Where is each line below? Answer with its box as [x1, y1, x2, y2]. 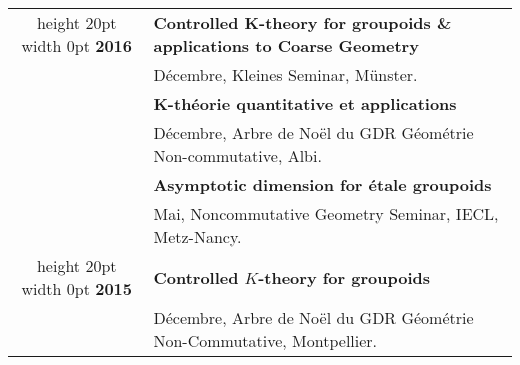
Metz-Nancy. [153, 225, 242, 248]
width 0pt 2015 [21, 277, 133, 300]
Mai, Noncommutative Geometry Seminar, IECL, [153, 202, 499, 225]
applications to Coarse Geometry [153, 34, 419, 57]
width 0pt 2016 [21, 34, 133, 57]
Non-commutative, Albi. [153, 144, 322, 167]
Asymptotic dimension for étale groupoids [153, 173, 492, 196]
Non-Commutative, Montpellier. [153, 329, 378, 352]
